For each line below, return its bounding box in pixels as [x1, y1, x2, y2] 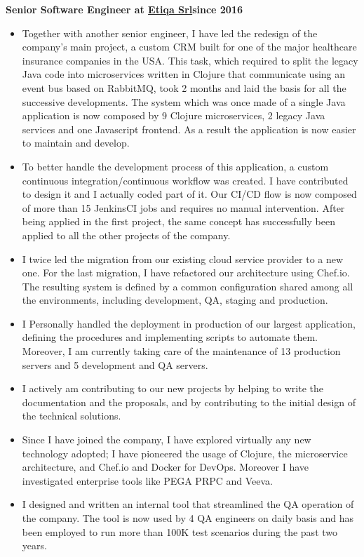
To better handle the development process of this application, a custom [22, 159, 329, 173]
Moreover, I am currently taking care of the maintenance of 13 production [22, 344, 341, 358]
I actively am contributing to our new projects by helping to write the [22, 381, 323, 396]
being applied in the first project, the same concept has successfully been [22, 214, 335, 229]
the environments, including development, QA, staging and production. [22, 293, 328, 307]
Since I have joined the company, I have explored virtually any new [22, 432, 311, 447]
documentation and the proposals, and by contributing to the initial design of [22, 394, 356, 409]
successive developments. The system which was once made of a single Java [22, 94, 346, 109]
